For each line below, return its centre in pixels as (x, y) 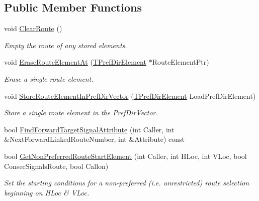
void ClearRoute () (33, 28)
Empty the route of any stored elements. (66, 45)
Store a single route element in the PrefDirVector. (81, 113)
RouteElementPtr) (181, 62)
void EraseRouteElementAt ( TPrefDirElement (75, 62)
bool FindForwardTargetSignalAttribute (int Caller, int (89, 129)
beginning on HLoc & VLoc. (47, 192)
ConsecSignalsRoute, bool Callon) (56, 166)
